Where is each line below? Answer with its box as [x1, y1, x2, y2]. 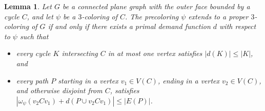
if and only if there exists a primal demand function [48, 21, 211, 32]
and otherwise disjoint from [16, 85, 103, 96]
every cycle [16, 48, 51, 59]
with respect [219, 21, 256, 32]
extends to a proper [188, 11, 249, 21]
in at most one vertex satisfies [108, 48, 202, 59]
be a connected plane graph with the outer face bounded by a [62, 1, 250, 11]
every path [16, 75, 49, 86]
